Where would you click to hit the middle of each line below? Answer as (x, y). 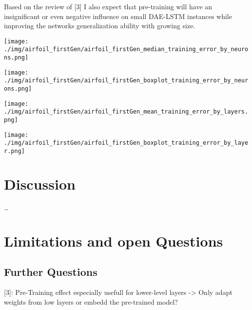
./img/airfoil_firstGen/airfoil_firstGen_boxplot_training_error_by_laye (126, 143)
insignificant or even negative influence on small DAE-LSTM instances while (118, 16)
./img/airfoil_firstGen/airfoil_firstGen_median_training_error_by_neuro (126, 49)
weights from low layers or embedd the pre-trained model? (91, 301)
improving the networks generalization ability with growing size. (100, 26)
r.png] (14, 151)
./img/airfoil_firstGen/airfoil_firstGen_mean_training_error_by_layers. (126, 112)
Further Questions (51, 272)
